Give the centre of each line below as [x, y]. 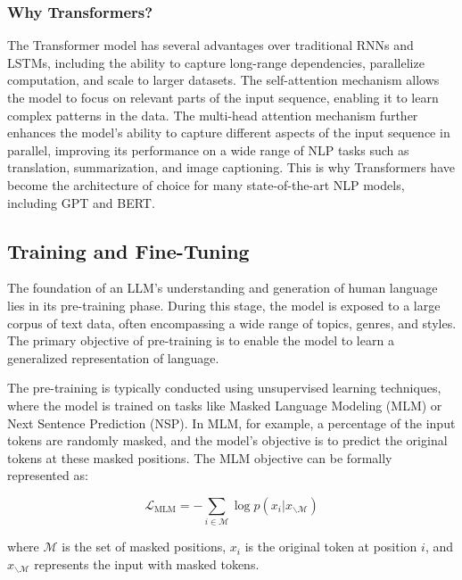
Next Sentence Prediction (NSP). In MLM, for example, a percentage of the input [231, 423]
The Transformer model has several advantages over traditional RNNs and [210, 45]
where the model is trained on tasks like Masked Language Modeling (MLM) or [225, 405]
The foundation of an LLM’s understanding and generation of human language [223, 288]
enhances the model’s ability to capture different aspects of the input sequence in [229, 133]
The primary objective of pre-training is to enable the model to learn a [201, 340]
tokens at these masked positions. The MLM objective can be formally [200, 457]
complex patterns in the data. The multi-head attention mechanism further [213, 115]
